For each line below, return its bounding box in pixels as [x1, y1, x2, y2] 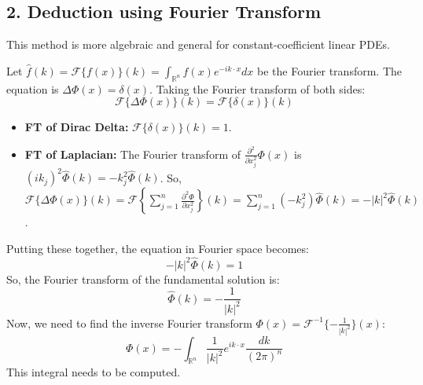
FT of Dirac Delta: [24, 119, 129, 135]
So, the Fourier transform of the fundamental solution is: [6, 270, 280, 287]
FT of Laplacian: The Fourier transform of [24, 145, 241, 162]
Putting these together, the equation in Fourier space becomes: [6, 240, 309, 256]
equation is [6, 80, 59, 97]
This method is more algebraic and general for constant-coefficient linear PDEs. [6, 36, 390, 53]
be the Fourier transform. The [256, 62, 402, 79]
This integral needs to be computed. [6, 364, 181, 380]
